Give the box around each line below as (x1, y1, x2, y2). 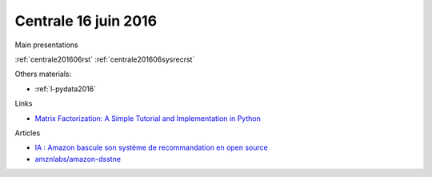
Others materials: (14, 69, 72, 79)
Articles (14, 128, 41, 138)
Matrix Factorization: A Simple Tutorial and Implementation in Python (34, 113, 262, 123)
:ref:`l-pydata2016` (34, 84, 96, 94)
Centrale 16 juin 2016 (14, 12, 158, 30)
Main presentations (14, 40, 79, 50)
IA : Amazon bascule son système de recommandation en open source (34, 143, 268, 152)
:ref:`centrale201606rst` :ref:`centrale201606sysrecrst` (14, 54, 195, 64)
